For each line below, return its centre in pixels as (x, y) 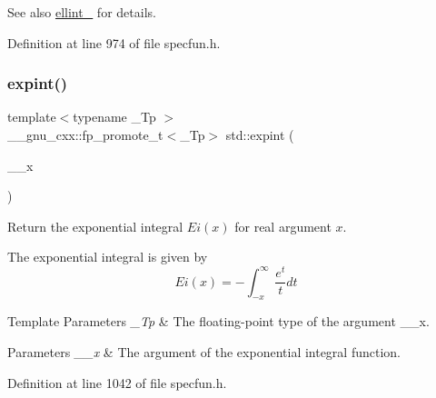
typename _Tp (114, 117)
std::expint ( (260, 134)
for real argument (283, 226)
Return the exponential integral (95, 226)
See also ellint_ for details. (82, 12)
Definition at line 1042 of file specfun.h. (117, 382)
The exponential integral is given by (108, 257)
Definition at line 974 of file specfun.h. (114, 42)
